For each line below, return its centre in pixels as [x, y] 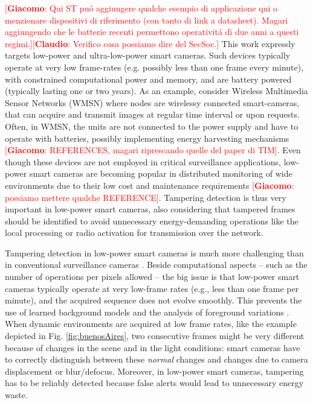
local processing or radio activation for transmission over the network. [134, 233]
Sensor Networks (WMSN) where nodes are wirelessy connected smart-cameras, [152, 102]
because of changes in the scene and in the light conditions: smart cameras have [153, 347]
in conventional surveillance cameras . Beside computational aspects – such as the [156, 265]
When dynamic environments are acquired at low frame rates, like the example [151, 324]
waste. [16, 395]
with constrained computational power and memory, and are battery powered [148, 79]
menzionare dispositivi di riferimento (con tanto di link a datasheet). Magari [147, 20]
